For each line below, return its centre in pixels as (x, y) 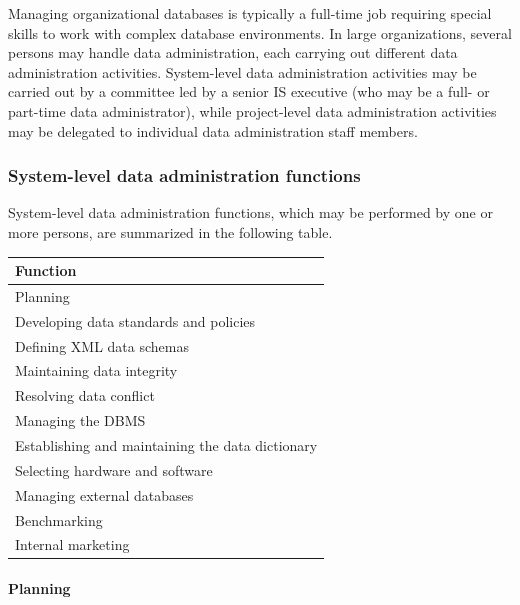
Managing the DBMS (80, 420)
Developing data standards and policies (135, 320)
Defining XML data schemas (102, 345)
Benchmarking (59, 519)
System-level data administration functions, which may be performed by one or (250, 212)
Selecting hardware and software (114, 469)
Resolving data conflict (85, 395)
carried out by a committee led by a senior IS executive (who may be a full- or (249, 91)
